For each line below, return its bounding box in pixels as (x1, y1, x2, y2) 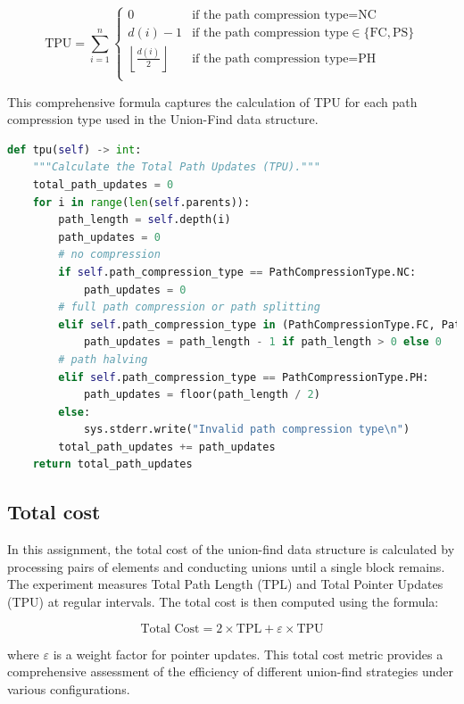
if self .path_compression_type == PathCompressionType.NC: (58, 265, 417, 278)
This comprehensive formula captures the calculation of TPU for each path (7, 92, 418, 111)
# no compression (58, 248, 161, 261)
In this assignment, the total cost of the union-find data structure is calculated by (7, 540, 455, 559)
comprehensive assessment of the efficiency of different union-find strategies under (7, 662, 453, 681)
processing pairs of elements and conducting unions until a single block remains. (7, 557, 445, 576)
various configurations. (7, 679, 130, 698)
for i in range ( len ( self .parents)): (32, 195, 251, 209)
